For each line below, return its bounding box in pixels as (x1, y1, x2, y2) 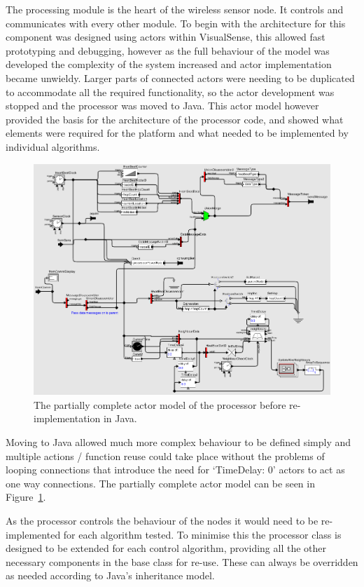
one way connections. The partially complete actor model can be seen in (6, 475, 315, 490)
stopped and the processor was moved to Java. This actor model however (6, 98, 319, 113)
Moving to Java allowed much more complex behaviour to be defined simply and (6, 434, 351, 449)
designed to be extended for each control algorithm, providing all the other (6, 541, 327, 555)
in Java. (103, 411, 137, 426)
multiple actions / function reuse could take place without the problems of (6, 448, 325, 463)
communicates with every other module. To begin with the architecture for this (6, 15, 346, 30)
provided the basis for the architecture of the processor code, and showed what (6, 112, 344, 126)
